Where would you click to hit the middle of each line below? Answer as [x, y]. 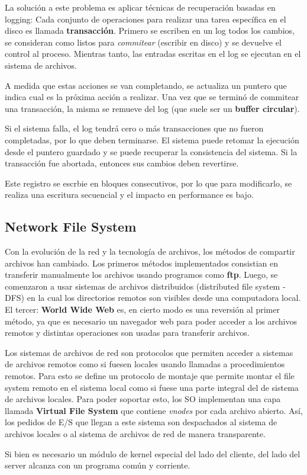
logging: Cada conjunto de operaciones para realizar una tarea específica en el [146, 19]
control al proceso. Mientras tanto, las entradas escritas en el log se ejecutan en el [153, 54]
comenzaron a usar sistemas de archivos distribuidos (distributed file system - [145, 286]
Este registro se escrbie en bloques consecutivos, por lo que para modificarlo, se [148, 183]
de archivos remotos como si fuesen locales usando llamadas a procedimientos [145, 364]
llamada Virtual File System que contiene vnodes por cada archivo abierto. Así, [154, 410]
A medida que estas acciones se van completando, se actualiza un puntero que [146, 85]
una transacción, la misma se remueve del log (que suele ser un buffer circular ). [152, 108]
